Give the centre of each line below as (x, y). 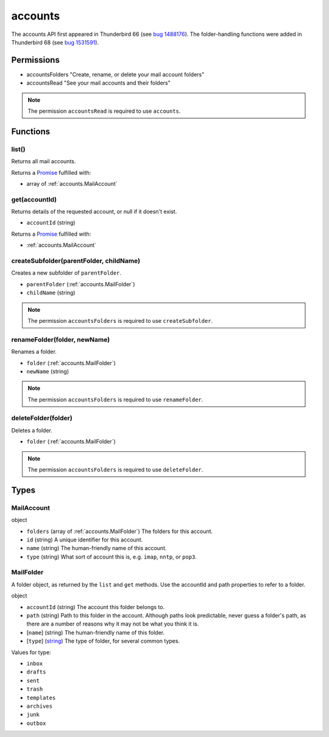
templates (41, 698)
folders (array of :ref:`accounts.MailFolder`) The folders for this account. (120, 531)
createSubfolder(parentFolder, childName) (76, 261)
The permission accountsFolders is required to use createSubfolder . (120, 320)
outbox (36, 723)
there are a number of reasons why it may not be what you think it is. (113, 624)
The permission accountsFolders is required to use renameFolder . (115, 400)
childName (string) (51, 293)
